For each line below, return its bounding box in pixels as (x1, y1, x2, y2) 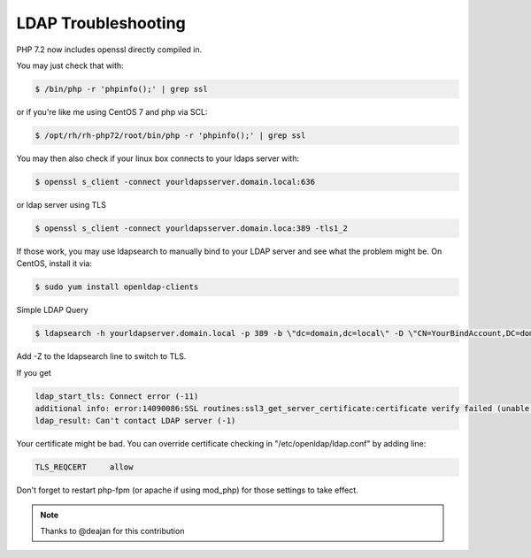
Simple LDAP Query (16, 305, 88, 316)
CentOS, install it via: (16, 258, 93, 269)
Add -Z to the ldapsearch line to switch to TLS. (16, 351, 187, 362)
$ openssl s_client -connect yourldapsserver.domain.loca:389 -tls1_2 (35, 223, 349, 233)
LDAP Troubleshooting (16, 13, 186, 33)
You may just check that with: (16, 60, 124, 71)
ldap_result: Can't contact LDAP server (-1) (35, 416, 236, 426)
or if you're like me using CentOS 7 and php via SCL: (16, 106, 208, 117)
